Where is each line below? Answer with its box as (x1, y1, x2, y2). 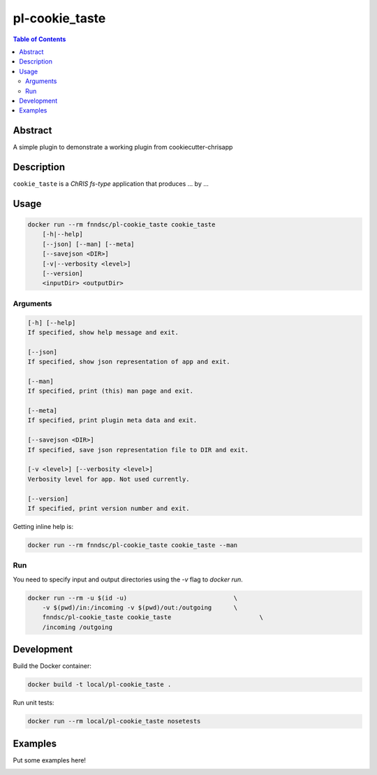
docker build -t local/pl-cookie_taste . (27, 681, 172, 688)
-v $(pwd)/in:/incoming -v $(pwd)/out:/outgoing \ (42, 604, 238, 611)
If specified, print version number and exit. (27, 505, 190, 512)
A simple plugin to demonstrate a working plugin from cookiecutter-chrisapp (13, 143, 233, 152)
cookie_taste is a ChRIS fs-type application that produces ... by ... (13, 180, 209, 188)
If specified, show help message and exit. (27, 328, 179, 336)
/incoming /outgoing (42, 623, 113, 631)
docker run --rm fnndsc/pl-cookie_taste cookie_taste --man (27, 541, 238, 549)
